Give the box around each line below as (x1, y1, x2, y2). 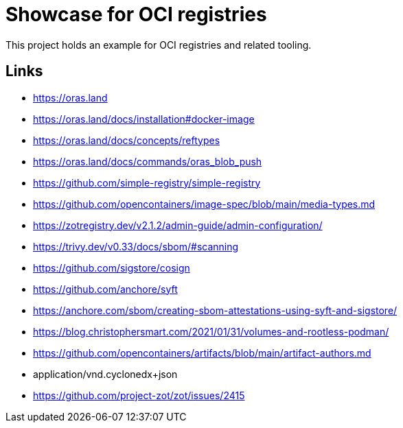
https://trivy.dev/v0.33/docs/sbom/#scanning (33, 240, 239, 252)
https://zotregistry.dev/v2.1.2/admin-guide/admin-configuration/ (33, 219, 323, 231)
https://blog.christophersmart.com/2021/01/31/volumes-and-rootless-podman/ (33, 325, 389, 337)
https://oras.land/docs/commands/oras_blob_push (33, 155, 262, 167)
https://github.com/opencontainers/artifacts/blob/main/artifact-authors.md (33, 346, 371, 359)
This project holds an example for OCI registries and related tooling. (5, 38, 312, 51)
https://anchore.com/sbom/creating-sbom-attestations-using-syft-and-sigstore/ (33, 304, 398, 316)
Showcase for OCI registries (5, 3, 267, 26)
